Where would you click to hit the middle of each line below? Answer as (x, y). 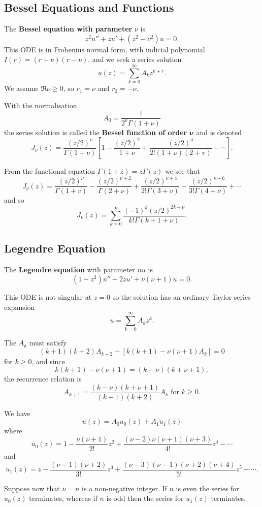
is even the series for (207, 488)
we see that (183, 171)
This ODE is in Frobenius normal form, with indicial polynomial (105, 49)
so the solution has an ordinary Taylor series (182, 297)
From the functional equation (50, 171)
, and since (48, 361)
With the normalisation (41, 105)
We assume (21, 88)
